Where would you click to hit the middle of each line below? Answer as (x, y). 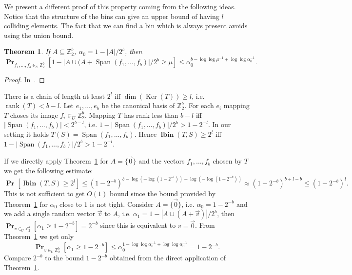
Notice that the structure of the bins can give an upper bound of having (112, 16)
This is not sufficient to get (44, 193)
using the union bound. (39, 35)
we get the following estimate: (49, 171)
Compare (18, 258)
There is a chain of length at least (55, 96)
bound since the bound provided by (163, 193)
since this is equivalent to (138, 225)
